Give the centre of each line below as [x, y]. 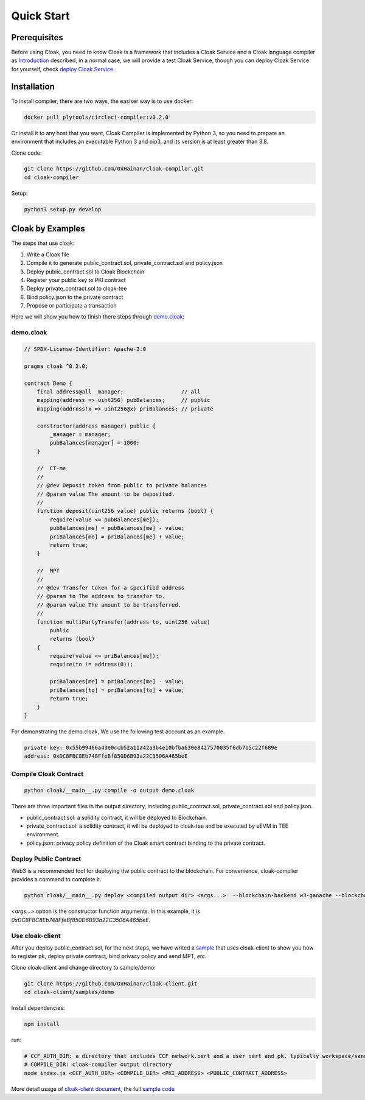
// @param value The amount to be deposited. [106, 494]
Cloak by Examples [48, 229]
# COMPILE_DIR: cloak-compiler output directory [98, 1065]
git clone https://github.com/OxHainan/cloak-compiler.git [114, 169]
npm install [42, 1024]
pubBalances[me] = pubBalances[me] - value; [117, 528]
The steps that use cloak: [43, 243]
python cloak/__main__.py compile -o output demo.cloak [109, 791]
